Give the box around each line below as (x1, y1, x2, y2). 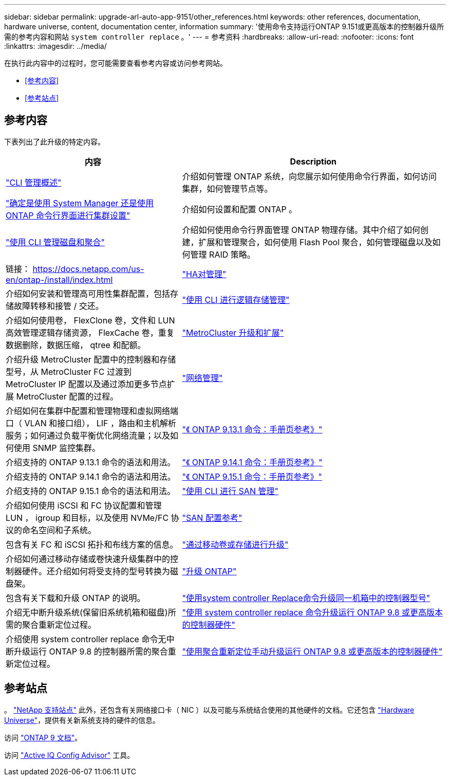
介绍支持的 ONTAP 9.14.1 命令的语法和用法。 (6, 471, 176, 482)
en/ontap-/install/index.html (6, 274, 113, 285)
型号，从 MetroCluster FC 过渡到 (6, 366, 132, 377)
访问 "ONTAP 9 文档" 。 (4, 733, 82, 742)
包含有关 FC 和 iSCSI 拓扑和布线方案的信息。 (6, 539, 178, 550)
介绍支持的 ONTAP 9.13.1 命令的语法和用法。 (6, 457, 176, 467)
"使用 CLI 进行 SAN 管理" (182, 485, 278, 496)
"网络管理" (182, 372, 223, 383)
